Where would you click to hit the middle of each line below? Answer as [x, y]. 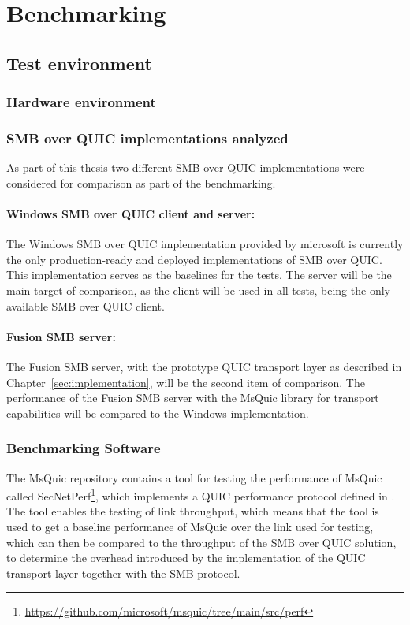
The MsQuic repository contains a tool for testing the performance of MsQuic [194, 477]
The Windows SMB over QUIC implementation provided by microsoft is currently [205, 244]
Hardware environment [81, 102]
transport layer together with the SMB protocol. [123, 573]
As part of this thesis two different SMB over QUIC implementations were [186, 167]
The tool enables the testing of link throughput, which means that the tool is [193, 511]
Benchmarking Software [84, 448]
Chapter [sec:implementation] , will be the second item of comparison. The [186, 382]
